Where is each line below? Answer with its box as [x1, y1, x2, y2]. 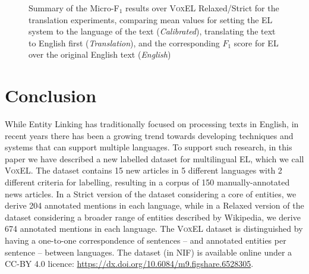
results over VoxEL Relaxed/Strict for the [125, 2, 279, 14]
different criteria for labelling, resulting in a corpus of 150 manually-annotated [5, 176, 290, 188]
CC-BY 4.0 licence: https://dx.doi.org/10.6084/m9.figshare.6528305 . [5, 257, 254, 270]
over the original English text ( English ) [29, 48, 171, 61]
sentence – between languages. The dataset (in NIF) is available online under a [5, 245, 292, 258]
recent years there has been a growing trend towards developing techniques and [5, 129, 294, 141]
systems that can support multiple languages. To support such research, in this [5, 141, 292, 153]
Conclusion [5, 83, 97, 108]
